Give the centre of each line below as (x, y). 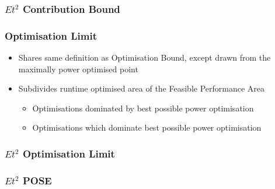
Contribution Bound (71, 8)
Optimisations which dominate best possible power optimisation (147, 127)
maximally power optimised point (78, 69)
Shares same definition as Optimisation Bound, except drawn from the (145, 57)
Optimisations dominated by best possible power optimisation (143, 108)
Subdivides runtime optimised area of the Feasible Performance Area (142, 88)
